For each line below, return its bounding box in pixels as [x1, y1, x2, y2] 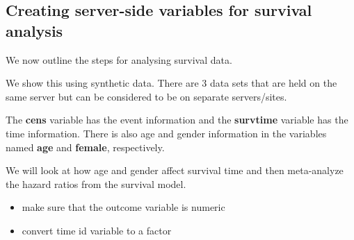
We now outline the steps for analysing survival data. [6, 52, 232, 67]
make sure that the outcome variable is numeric [22, 200, 225, 214]
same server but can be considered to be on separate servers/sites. [6, 89, 287, 103]
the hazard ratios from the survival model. [6, 176, 186, 191]
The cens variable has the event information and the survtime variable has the [6, 112, 348, 127]
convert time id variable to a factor [22, 223, 172, 237]
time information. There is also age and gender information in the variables [6, 126, 327, 140]
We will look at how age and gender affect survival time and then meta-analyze [6, 163, 344, 178]
